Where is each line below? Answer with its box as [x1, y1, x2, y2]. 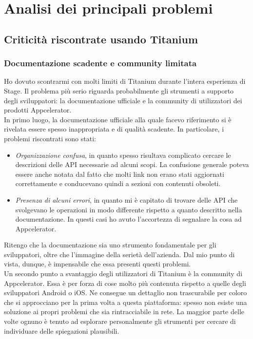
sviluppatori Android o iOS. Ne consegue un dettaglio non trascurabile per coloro [4, 287, 247, 298]
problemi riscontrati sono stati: [4, 133, 96, 143]
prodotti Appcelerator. [4, 105, 72, 115]
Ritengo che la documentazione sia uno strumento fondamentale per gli [4, 240, 216, 250]
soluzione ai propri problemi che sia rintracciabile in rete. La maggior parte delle [4, 306, 244, 317]
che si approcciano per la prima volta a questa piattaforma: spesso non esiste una [4, 297, 247, 307]
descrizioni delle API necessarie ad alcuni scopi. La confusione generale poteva [15, 159, 249, 169]
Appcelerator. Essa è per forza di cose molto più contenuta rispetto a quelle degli [4, 278, 246, 288]
